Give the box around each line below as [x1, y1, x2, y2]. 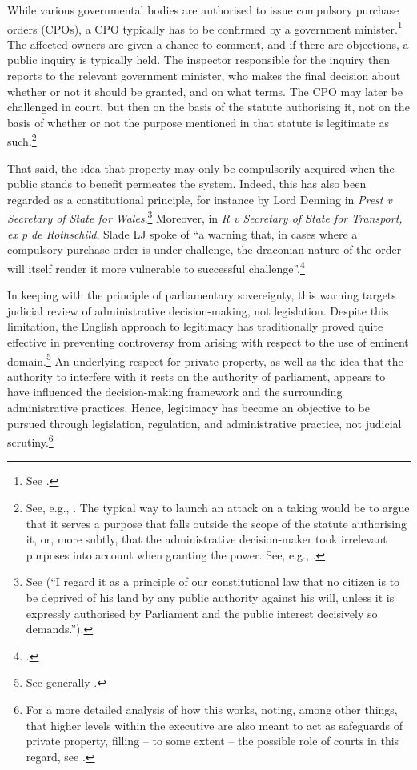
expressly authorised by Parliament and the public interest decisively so [26, 604, 378, 621]
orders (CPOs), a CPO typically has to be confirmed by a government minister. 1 [7, 18, 403, 37]
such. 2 [7, 130, 37, 150]
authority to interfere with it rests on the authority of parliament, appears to [7, 367, 386, 384]
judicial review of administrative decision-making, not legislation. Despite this [7, 302, 389, 319]
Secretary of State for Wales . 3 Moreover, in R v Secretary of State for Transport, [7, 207, 403, 227]
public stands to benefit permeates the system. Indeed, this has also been [7, 175, 367, 192]
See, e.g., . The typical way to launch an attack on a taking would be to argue [26, 499, 410, 515]
